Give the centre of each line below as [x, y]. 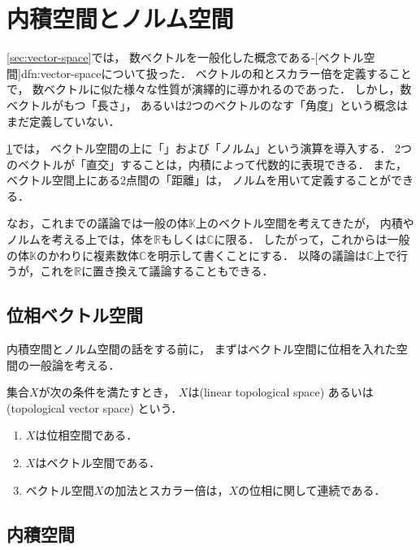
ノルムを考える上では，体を [80, 239]
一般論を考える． [74, 364]
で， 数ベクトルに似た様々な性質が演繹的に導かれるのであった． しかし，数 [209, 89]
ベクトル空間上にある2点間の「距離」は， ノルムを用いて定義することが [199, 180]
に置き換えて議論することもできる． [178, 271]
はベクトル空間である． [98, 463]
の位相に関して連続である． [312, 489]
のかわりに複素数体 [87, 255]
